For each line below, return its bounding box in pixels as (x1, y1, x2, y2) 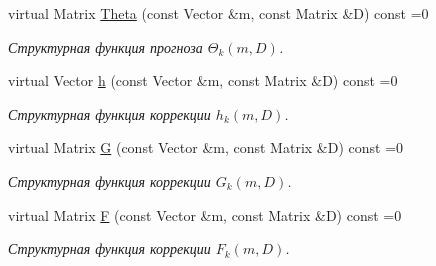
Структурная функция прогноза (8, 36, 203, 57)
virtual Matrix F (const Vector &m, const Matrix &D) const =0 (8, 204, 402, 225)
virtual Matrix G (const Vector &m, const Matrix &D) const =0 (8, 137, 404, 158)
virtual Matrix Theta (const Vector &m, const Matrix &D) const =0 (8, 3, 429, 23)
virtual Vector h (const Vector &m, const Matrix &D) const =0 (8, 70, 398, 91)
